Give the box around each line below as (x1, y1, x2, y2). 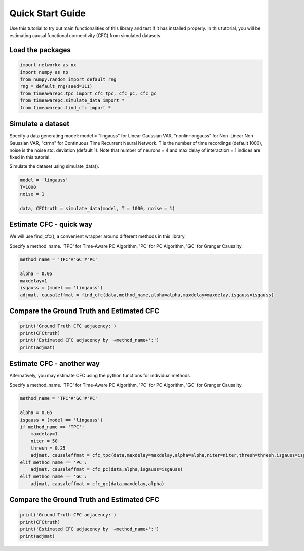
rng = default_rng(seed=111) (20, 84, 93, 89)
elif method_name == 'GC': (20, 473, 87, 479)
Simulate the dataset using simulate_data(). (9, 163, 100, 169)
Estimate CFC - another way (9, 359, 100, 368)
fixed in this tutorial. (9, 154, 51, 160)
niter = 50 (30, 438, 58, 444)
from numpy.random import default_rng (20, 76, 117, 82)
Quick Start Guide (9, 8, 86, 19)
